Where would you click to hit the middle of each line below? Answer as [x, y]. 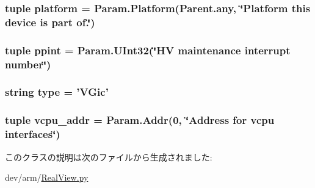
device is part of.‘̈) [50, 22]
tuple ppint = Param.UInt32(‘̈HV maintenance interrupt [148, 50]
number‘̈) [28, 64]
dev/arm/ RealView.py [47, 177]
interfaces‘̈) [33, 134]
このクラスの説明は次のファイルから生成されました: [109, 157]
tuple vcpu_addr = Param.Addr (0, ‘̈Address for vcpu [140, 120]
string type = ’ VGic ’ [57, 92]
